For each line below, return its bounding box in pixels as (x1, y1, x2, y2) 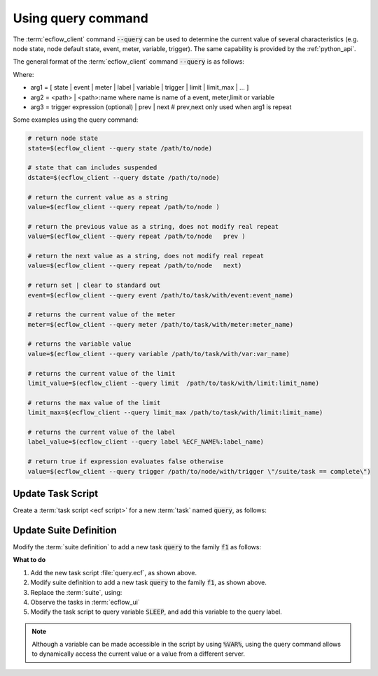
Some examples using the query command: (13, 115, 139, 124)
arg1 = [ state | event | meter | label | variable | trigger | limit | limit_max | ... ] (30, 83, 249, 92)
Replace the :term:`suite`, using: (30, 588, 122, 596)
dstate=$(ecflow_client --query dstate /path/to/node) (27, 174, 220, 181)
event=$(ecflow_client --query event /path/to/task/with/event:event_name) (27, 291, 294, 299)
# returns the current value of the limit (27, 369, 176, 377)
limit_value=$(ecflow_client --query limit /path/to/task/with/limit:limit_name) (27, 379, 320, 388)
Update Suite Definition (13, 524, 117, 536)
